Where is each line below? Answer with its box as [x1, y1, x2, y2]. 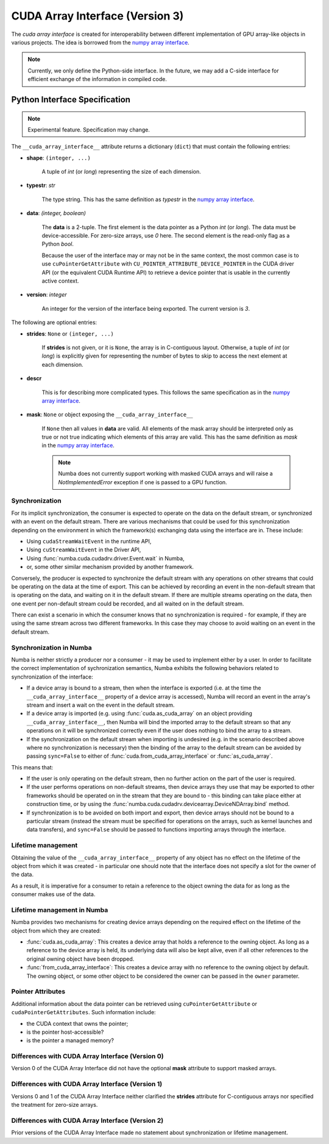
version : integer [26, 291, 67, 298]
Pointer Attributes [11, 987, 66, 996]
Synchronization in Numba [11, 643, 92, 652]
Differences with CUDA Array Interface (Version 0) [11, 1052, 164, 1061]
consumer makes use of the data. [11, 891, 96, 898]
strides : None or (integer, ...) [26, 330, 114, 337]
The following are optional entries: [11, 319, 97, 326]
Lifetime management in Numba [11, 905, 108, 914]
